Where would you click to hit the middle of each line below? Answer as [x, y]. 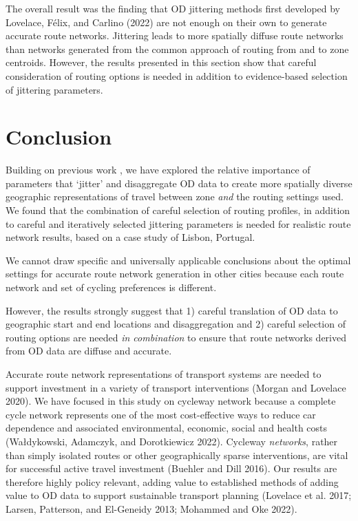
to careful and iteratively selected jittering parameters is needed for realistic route [178, 223]
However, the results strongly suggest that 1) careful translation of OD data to [172, 310]
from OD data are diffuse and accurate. [89, 351]
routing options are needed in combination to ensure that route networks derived [176, 337]
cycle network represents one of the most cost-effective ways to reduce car [161, 414]
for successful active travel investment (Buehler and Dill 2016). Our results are [171, 468]
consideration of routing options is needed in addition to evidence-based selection [177, 75]
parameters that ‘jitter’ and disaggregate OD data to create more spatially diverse [179, 183]
